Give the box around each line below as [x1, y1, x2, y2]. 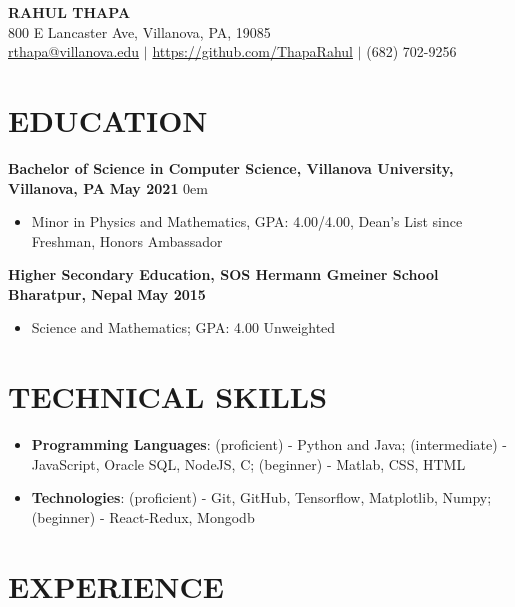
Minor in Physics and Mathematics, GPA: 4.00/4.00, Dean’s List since [31, 211, 463, 232]
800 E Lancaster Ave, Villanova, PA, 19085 [8, 21, 271, 42]
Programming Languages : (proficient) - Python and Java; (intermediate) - [31, 434, 508, 455]
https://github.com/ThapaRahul [152, 41, 353, 62]
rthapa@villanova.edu [8, 41, 140, 62]
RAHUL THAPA [8, 2, 131, 22]
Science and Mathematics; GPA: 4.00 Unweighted [31, 317, 336, 338]
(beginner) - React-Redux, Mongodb [31, 506, 255, 527]
